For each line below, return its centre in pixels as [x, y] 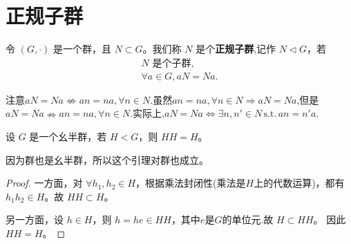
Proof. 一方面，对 [44, 183]
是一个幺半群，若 [68, 136]
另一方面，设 [35, 219]
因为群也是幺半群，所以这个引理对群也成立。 [107, 159]
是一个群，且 [82, 49]
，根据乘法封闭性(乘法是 [191, 183]
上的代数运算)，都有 [299, 183]
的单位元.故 [248, 219]
